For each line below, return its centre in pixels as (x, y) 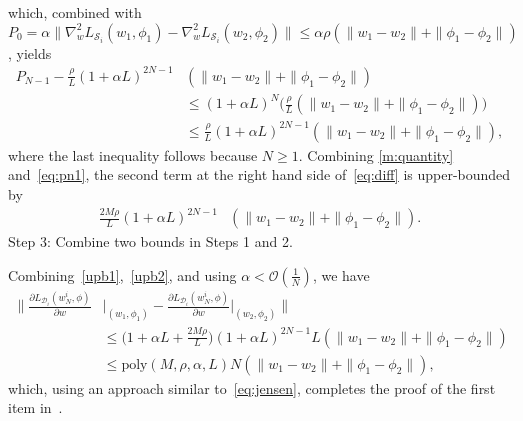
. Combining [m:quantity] (376, 154)
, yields (30, 52)
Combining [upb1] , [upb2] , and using (122, 274)
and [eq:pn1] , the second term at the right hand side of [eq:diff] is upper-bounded (259, 174)
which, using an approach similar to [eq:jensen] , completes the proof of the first (252, 387)
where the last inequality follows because (133, 154)
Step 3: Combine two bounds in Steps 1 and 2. (150, 241)
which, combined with (75, 12)
